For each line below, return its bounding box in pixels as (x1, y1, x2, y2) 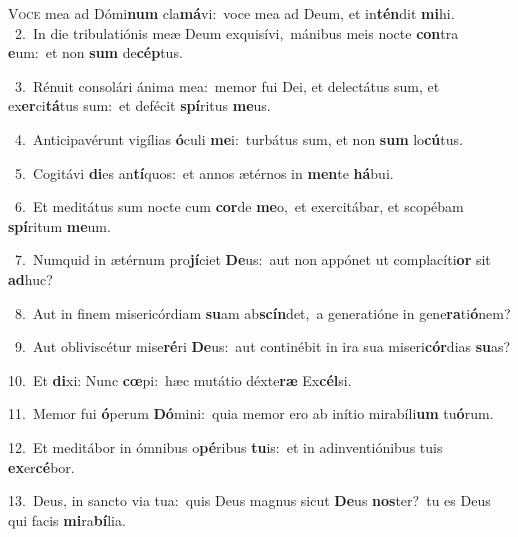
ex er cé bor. (8, 456, 75, 477)
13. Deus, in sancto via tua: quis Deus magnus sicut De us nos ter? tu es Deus (8, 490, 491, 511)
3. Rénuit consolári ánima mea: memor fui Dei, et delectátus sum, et (14, 75, 440, 96)
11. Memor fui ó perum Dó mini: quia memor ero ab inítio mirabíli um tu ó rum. (8, 403, 494, 424)
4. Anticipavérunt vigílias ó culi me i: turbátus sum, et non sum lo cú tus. (14, 128, 463, 149)
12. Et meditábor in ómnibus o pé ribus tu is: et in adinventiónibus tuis (8, 436, 443, 457)
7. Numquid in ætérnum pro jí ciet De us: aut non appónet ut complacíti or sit (14, 249, 491, 270)
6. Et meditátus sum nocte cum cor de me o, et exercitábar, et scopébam (14, 196, 464, 217)
